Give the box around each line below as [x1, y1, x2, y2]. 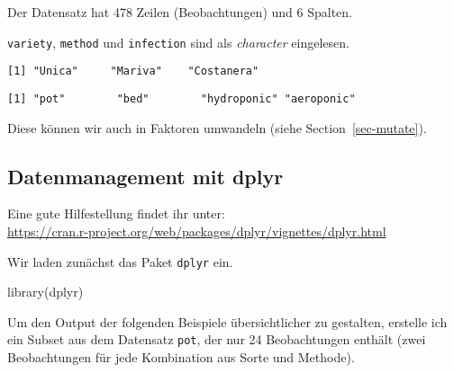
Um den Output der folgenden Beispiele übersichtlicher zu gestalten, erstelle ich [7, 312, 448, 331]
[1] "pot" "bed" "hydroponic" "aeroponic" [7, 92, 356, 105]
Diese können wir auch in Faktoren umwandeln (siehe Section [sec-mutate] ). [7, 118, 427, 137]
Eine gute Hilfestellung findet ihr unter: [7, 204, 225, 223]
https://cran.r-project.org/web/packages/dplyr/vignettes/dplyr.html [7, 221, 386, 240]
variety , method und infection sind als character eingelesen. [7, 32, 350, 51]
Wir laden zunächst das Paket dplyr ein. [7, 252, 233, 271]
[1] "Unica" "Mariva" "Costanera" [7, 65, 259, 78]
